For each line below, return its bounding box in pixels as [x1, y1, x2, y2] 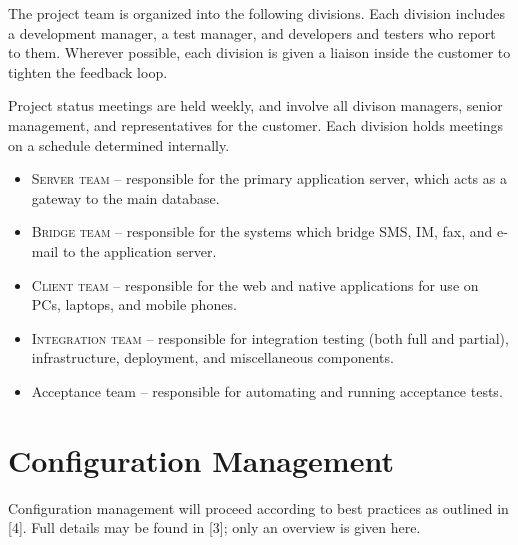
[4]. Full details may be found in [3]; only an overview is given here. [8, 517, 421, 538]
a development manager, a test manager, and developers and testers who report [8, 22, 496, 43]
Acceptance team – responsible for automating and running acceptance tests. [31, 380, 503, 401]
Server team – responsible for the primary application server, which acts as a [31, 168, 507, 189]
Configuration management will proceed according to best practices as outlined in [8, 497, 509, 518]
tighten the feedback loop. [8, 61, 168, 82]
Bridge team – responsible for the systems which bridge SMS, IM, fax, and [31, 221, 493, 242]
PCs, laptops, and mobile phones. [31, 294, 237, 315]
